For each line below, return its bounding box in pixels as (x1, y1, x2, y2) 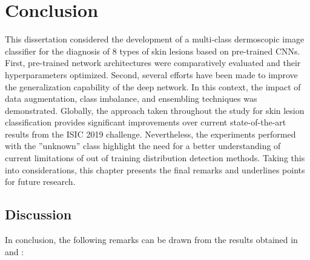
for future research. (5, 175, 76, 188)
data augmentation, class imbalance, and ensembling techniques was (5, 92, 257, 105)
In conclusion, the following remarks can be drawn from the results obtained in (5, 233, 298, 246)
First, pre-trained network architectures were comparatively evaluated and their (5, 56, 301, 69)
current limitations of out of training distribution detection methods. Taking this (5, 152, 305, 164)
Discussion (5, 205, 72, 224)
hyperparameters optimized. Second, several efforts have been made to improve (5, 68, 298, 81)
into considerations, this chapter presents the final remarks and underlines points (5, 163, 305, 176)
